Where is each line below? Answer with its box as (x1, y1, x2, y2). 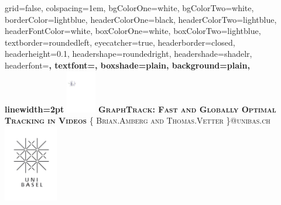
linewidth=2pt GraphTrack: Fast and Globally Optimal (5, 102, 276, 115)
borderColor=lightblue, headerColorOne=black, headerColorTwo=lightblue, (5, 13, 277, 25)
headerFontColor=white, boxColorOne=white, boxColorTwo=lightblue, (5, 25, 261, 37)
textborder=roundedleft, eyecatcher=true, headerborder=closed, (5, 36, 235, 48)
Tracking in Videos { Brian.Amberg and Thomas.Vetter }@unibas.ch (5, 114, 270, 127)
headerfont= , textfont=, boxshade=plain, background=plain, (5, 59, 250, 71)
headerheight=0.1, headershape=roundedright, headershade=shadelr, (5, 47, 252, 60)
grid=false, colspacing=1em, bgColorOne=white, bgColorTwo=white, (5, 2, 254, 13)
